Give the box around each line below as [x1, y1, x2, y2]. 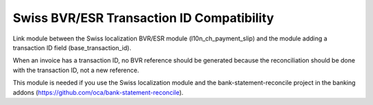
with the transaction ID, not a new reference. [12, 66, 140, 74]
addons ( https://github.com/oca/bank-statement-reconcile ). [12, 88, 184, 96]
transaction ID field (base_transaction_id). [12, 43, 131, 51]
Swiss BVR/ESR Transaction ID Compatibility [12, 10, 274, 25]
